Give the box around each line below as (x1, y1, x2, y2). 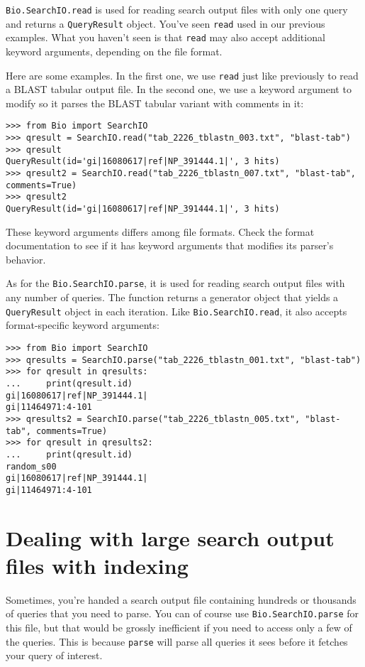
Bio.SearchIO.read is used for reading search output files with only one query (6, 2, 348, 16)
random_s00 (6, 461, 57, 472)
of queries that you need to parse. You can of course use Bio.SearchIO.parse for (6, 606, 359, 621)
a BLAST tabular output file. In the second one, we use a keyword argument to (6, 82, 352, 97)
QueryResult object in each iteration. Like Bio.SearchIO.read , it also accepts (6, 303, 347, 318)
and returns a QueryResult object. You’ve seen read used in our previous (6, 16, 325, 31)
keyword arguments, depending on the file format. (6, 43, 223, 58)
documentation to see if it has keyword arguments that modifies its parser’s (6, 238, 334, 253)
